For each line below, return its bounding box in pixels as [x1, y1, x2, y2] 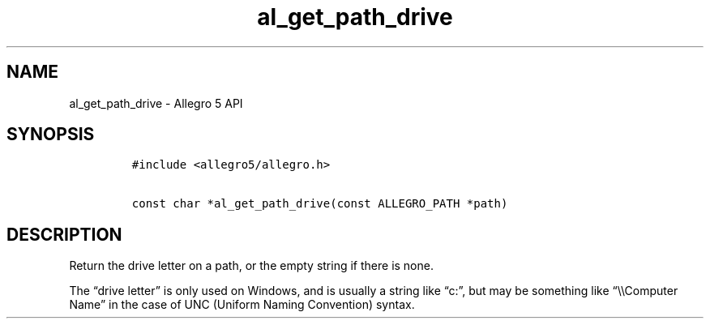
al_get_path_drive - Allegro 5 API [69, 96, 243, 110]
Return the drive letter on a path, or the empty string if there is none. [69, 259, 434, 273]
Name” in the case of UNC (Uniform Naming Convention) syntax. [69, 297, 415, 312]
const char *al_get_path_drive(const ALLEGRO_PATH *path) [131, 197, 508, 211]
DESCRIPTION [6, 224, 122, 245]
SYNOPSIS [6, 124, 95, 145]
